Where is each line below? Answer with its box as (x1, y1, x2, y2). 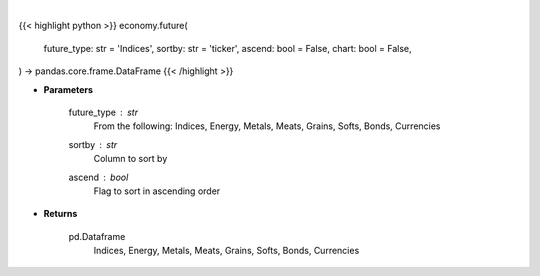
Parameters (43, 83, 94, 95)
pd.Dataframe (68, 230, 126, 242)
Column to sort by (93, 153, 168, 165)
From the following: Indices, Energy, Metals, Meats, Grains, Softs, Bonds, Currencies (93, 120, 441, 132)
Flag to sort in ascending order (93, 185, 221, 197)
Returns (43, 208, 78, 220)
